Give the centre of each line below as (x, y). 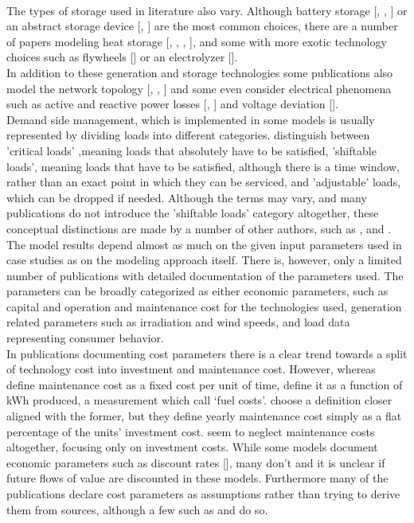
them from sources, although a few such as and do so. (137, 509)
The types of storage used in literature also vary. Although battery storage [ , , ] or (207, 10)
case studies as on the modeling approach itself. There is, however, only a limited (204, 260)
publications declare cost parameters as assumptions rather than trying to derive (203, 494)
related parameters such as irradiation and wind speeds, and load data (178, 322)
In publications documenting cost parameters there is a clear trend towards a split (207, 353)
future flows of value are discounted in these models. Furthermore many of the (197, 478)
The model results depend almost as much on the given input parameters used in (204, 244)
